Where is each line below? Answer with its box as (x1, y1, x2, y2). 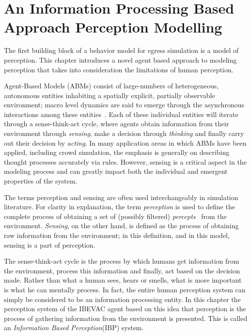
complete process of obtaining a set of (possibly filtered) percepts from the (4, 211, 227, 221)
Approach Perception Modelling (4, 17, 222, 37)
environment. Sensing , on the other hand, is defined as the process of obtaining (4, 220, 239, 231)
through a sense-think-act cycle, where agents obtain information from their (4, 118, 229, 129)
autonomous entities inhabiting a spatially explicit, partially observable (4, 90, 215, 100)
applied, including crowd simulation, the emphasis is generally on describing (4, 147, 230, 157)
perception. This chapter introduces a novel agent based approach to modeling (4, 54, 237, 65)
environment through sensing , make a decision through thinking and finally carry (4, 128, 244, 138)
